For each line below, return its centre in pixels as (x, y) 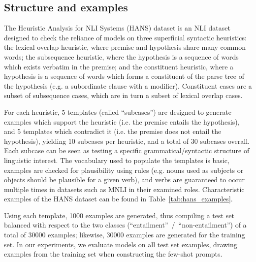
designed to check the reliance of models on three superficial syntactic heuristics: (125, 37)
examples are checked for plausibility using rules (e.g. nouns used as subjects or (124, 170)
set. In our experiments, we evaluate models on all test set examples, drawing (121, 244)
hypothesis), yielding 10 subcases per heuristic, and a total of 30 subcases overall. (127, 141)
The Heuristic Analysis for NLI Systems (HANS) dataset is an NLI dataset (117, 28)
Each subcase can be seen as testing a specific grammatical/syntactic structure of (127, 150)
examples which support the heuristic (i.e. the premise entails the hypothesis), (122, 121)
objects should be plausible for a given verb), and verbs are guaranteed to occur (125, 180)
